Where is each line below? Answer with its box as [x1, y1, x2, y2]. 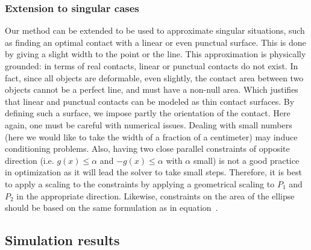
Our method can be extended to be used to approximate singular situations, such [5, 24, 305, 37]
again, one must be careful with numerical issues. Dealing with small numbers [5, 118, 292, 131]
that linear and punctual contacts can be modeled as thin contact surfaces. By [5, 95, 295, 107]
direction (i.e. [5, 154, 54, 166]
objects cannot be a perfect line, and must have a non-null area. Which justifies [5, 83, 298, 96]
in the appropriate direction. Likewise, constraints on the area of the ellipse [16, 189, 295, 202]
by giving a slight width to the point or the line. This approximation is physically [5, 48, 306, 60]
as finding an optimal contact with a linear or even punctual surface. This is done [5, 36, 306, 48]
